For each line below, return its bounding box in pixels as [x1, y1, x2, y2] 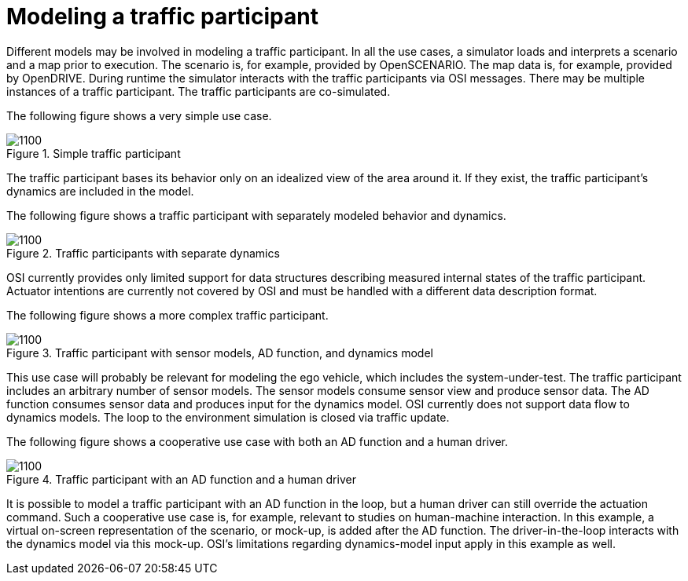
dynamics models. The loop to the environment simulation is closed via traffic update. [6, 410, 450, 424]
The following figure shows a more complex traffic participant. [6, 308, 329, 322]
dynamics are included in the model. [6, 184, 194, 198]
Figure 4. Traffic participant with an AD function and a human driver [6, 472, 356, 486]
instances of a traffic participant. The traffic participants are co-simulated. [6, 84, 391, 98]
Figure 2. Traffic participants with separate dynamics [6, 246, 280, 260]
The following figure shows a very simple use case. [6, 108, 272, 122]
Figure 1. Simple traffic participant [6, 146, 181, 160]
